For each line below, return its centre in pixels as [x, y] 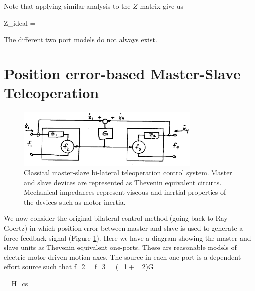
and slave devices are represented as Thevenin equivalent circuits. [123, 182]
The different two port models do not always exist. [81, 39]
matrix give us [162, 6]
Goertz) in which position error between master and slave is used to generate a [124, 228]
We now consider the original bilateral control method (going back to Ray [116, 218]
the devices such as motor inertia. [75, 201]
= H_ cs [16, 283]
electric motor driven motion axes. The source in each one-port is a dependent [123, 257]
